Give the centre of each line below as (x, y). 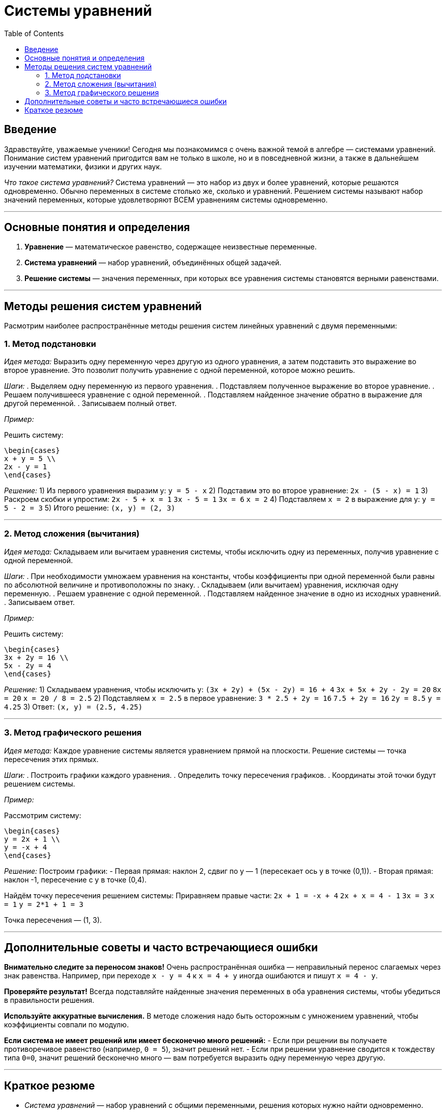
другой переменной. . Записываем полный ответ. (90, 403)
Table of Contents (34, 33)
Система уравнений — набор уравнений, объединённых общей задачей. (153, 263)
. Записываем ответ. (39, 602)
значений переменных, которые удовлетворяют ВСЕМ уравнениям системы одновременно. (166, 199)
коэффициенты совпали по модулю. (66, 1025)
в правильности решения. (49, 1000)
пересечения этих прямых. (51, 759)
